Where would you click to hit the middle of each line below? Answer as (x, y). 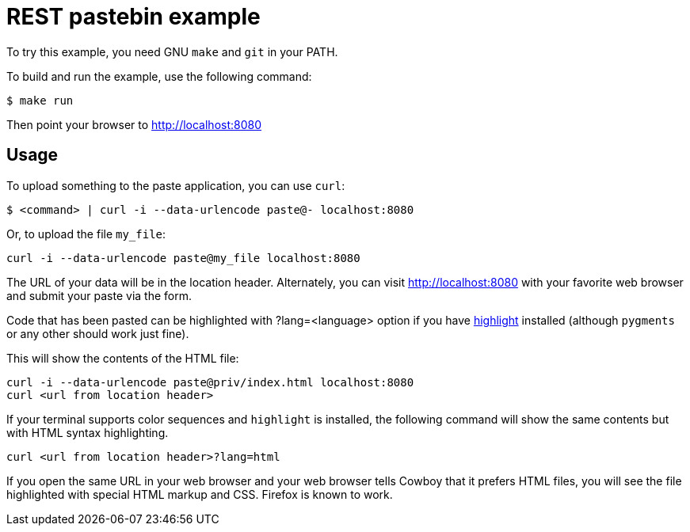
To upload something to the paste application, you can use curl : (176, 185)
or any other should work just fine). (98, 333)
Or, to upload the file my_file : (86, 234)
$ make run (40, 100)
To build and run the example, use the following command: (159, 76)
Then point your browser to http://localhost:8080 (134, 124)
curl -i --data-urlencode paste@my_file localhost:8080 (183, 258)
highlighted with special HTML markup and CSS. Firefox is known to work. (200, 494)
